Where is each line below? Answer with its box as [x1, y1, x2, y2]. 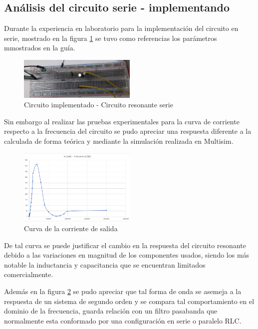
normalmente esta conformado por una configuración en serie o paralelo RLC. [4, 315, 242, 326]
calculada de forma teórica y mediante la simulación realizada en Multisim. [4, 135, 234, 146]
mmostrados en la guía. [4, 42, 75, 53]
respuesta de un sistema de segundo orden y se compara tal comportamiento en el [4, 296, 255, 306]
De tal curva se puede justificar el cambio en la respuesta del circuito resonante [4, 240, 246, 250]
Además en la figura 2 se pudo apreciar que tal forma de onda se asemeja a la [4, 286, 242, 296]
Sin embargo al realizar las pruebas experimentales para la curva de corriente [4, 116, 240, 126]
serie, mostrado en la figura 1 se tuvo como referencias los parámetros [4, 32, 217, 43]
